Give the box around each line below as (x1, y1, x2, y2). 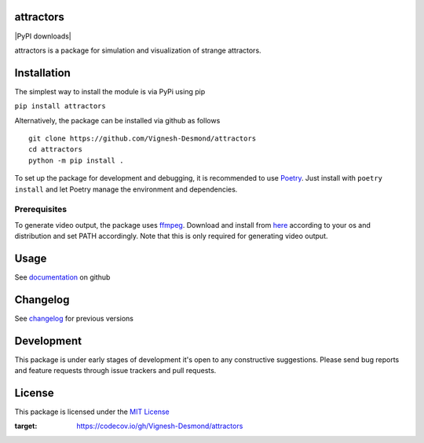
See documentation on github (14, 272, 111, 282)
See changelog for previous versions (14, 313, 133, 323)
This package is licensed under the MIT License (14, 407, 170, 416)
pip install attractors (14, 102, 106, 111)
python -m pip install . (28, 156, 124, 165)
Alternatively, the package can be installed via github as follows (14, 115, 221, 125)
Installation (14, 66, 71, 79)
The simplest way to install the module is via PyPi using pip (14, 86, 206, 96)
